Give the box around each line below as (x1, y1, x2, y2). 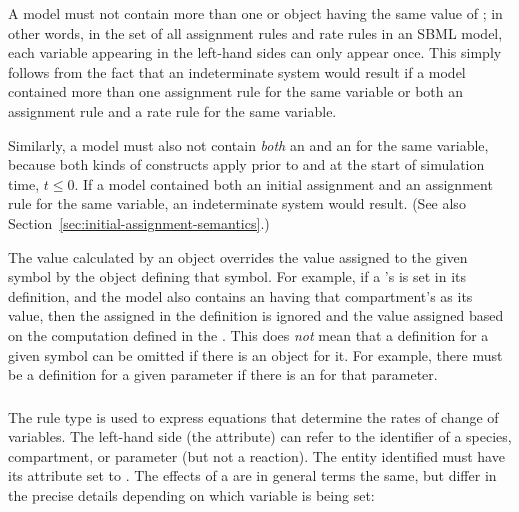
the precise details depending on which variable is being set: (8, 484, 375, 505)
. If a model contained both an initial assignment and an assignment (74, 173, 493, 194)
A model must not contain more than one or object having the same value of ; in (8, 3, 503, 23)
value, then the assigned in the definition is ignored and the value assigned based (8, 305, 504, 326)
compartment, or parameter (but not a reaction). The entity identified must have (8, 445, 505, 466)
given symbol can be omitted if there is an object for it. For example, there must (8, 344, 503, 365)
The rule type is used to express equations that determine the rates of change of (8, 406, 499, 427)
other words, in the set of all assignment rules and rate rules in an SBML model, (8, 22, 503, 43)
